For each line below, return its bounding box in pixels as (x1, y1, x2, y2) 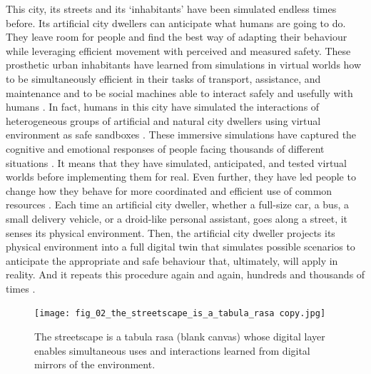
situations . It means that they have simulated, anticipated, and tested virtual (6, 155, 347, 170)
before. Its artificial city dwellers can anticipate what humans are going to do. (6, 15, 346, 30)
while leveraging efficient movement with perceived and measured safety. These (6, 43, 351, 58)
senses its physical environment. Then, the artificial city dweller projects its (6, 225, 335, 240)
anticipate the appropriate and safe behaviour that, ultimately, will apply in (6, 253, 338, 268)
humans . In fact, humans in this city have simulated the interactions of (6, 99, 320, 114)
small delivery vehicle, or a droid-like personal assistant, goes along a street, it (6, 211, 348, 226)
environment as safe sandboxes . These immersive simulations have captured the (6, 127, 357, 142)
